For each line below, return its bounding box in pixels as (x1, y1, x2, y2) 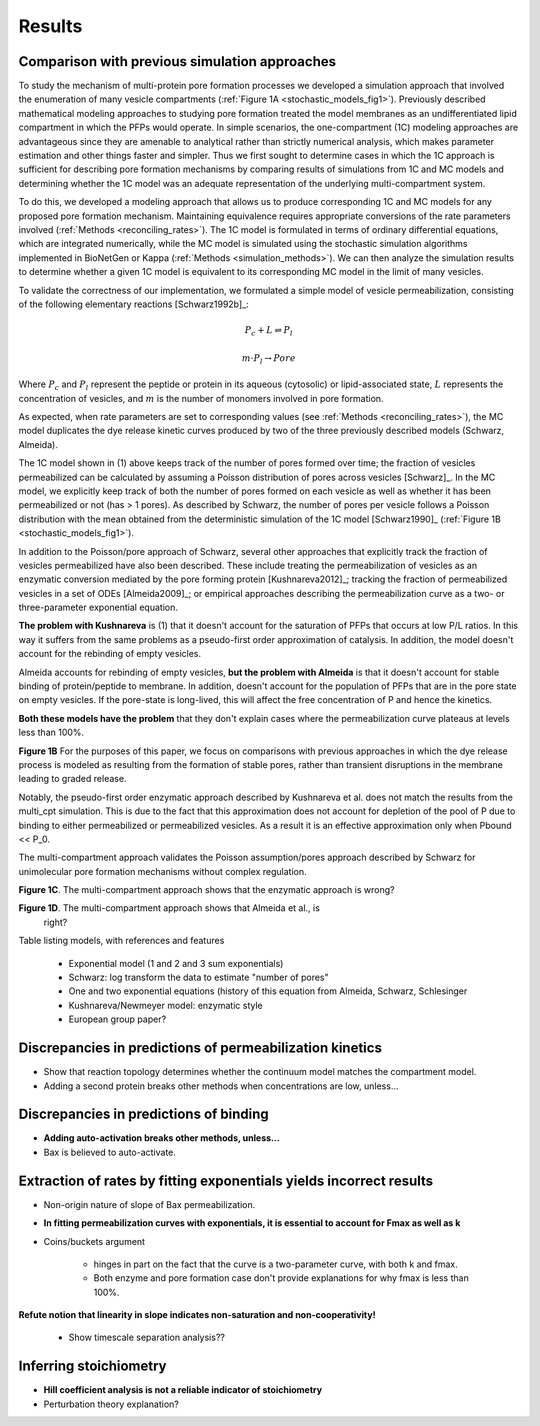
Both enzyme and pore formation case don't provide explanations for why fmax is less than (93, 1272, 469, 1284)
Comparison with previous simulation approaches (18, 53, 337, 70)
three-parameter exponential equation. (18, 601, 179, 614)
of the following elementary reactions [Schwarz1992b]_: (18, 298, 249, 310)
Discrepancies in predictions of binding (18, 1106, 269, 1123)
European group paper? (68, 1013, 167, 1025)
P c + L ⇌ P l (244, 325, 294, 338)
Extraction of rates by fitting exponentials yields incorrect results (18, 1172, 434, 1189)
